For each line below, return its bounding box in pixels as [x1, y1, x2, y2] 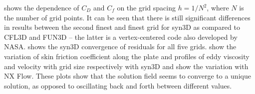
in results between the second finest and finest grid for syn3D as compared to [4, 22, 240, 32]
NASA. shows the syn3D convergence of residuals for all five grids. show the [4, 41, 237, 52]
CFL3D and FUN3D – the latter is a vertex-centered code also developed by [4, 31, 238, 42]
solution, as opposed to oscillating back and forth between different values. [4, 80, 232, 91]
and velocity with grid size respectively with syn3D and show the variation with [4, 61, 249, 71]
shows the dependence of [4, 2, 79, 12]
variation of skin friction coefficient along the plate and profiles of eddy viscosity [4, 51, 250, 61]
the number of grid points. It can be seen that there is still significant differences [4, 12, 251, 22]
